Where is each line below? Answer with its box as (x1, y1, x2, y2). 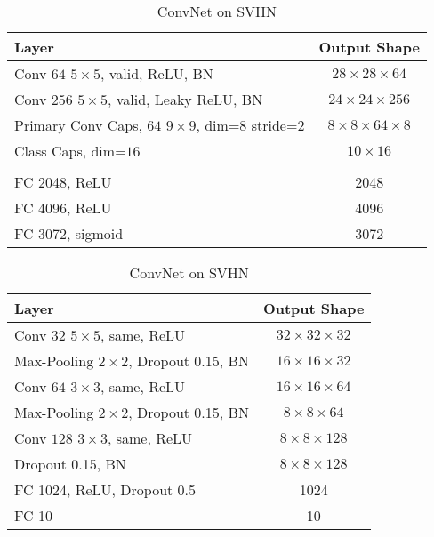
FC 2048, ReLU (14, 172, 112, 192)
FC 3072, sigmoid (14, 223, 124, 244)
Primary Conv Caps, (14, 115, 142, 135)
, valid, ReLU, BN (100, 63, 213, 84)
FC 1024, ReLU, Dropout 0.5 (14, 479, 197, 500)
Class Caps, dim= (14, 140, 126, 161)
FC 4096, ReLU (14, 197, 112, 218)
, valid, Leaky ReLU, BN (107, 89, 263, 109)
